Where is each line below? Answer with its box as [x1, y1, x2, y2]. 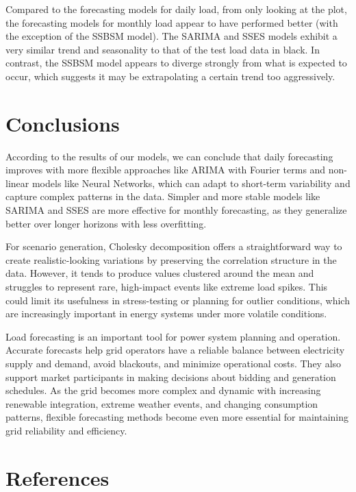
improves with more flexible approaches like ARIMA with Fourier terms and [5, 162, 326, 177]
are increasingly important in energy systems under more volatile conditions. [5, 306, 327, 321]
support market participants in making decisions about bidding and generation [5, 369, 336, 384]
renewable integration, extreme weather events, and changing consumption [5, 396, 318, 410]
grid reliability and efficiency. [5, 423, 127, 437]
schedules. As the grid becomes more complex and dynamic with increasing [5, 383, 321, 397]
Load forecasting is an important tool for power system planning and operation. [5, 329, 341, 343]
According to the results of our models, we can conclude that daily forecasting [5, 149, 333, 163]
